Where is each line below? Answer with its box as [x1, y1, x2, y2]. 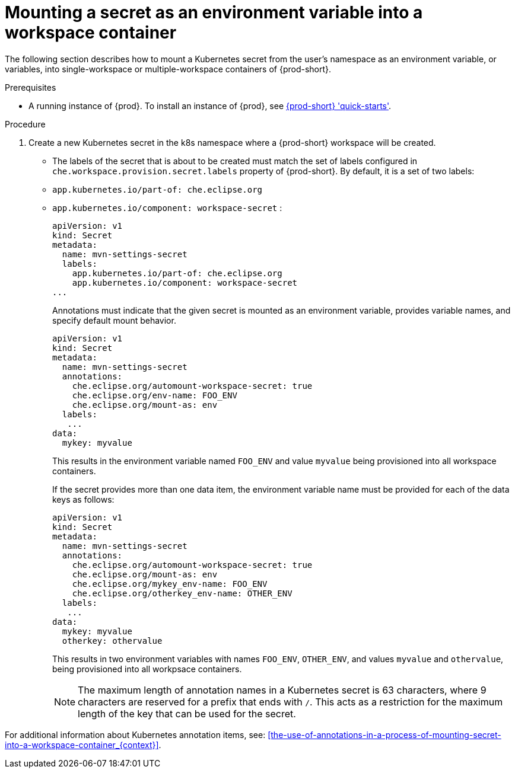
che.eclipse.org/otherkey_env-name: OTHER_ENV [72, 588, 293, 598]
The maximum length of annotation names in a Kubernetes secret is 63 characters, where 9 [78, 683, 487, 696]
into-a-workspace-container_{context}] [5, 739, 159, 750]
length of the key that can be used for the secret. [78, 707, 296, 720]
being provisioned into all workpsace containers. [52, 663, 242, 674]
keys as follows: [52, 494, 115, 504]
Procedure [5, 119, 46, 129]
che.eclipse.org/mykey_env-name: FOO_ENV [72, 579, 268, 589]
